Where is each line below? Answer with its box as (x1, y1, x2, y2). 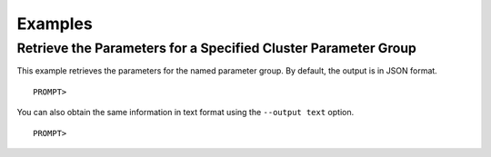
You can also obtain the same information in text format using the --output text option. (16, 107, 355, 118)
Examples (16, 14, 93, 34)
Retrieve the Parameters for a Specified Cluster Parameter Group (16, 40, 417, 56)
